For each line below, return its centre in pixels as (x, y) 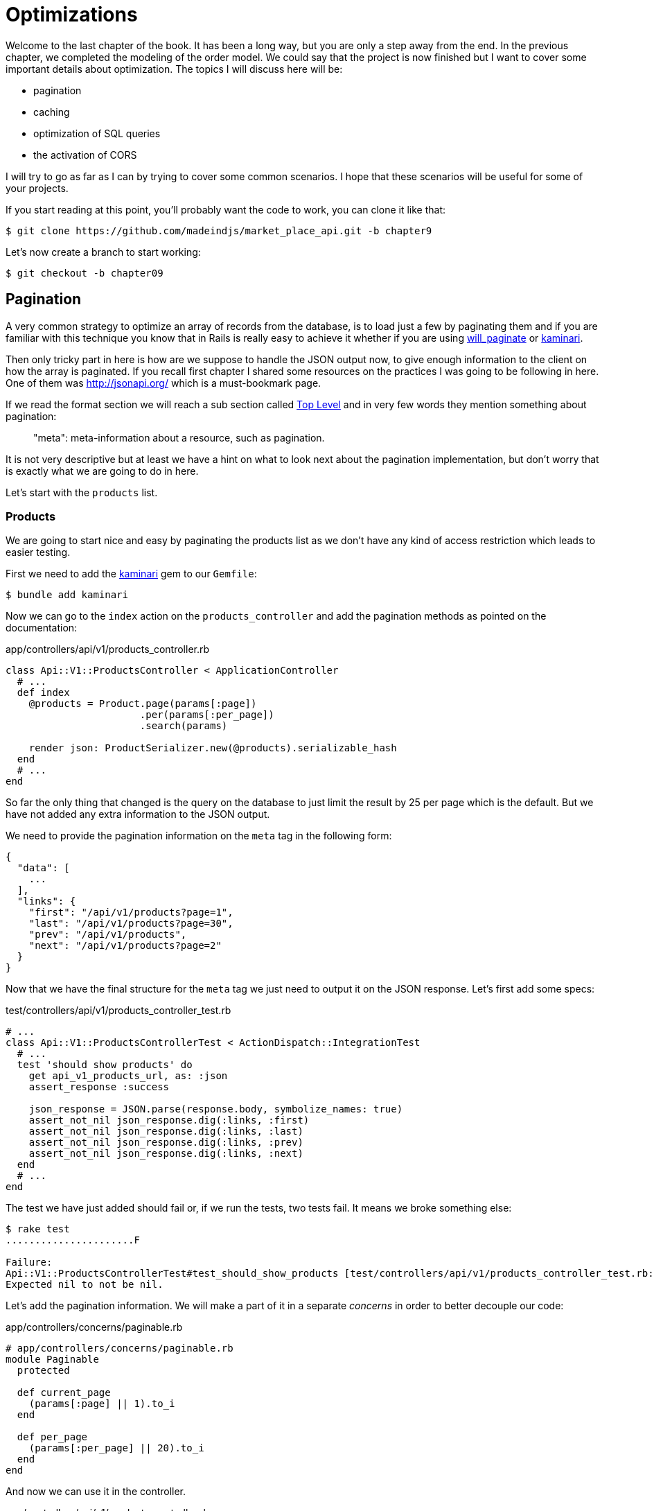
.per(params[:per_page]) (207, 715)
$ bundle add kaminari (67, 595)
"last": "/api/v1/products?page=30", (131, 924)
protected (43, 1371)
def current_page (64, 1393)
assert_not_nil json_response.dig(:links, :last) (166, 1132)
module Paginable (52, 1360)
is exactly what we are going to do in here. (102, 471)
